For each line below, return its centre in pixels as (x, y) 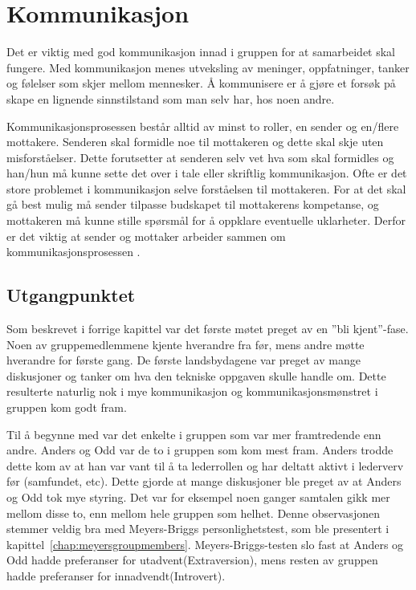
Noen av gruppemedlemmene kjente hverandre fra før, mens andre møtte (186, 344)
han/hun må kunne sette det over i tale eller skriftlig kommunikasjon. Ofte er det (207, 173)
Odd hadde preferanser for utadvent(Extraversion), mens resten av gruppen (192, 560)
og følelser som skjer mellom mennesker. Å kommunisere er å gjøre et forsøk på (201, 83)
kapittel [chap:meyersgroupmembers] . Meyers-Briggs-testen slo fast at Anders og (205, 544)
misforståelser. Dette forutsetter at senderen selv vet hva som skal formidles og (200, 157)
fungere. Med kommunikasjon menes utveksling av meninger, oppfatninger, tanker (208, 67)
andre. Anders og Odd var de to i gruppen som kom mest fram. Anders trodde (200, 450)
